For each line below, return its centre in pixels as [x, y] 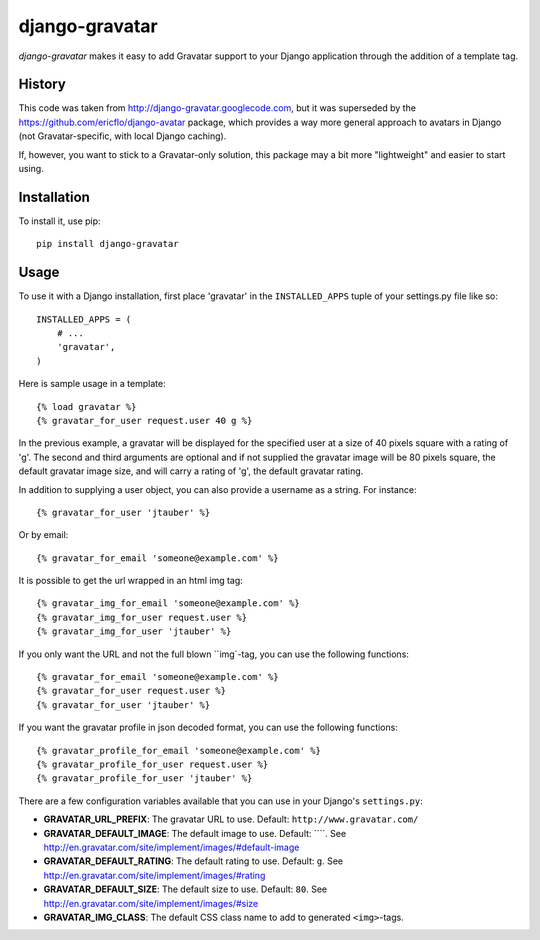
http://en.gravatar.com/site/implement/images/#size [151, 903]
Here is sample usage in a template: [92, 384]
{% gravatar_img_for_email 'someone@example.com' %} [168, 603]
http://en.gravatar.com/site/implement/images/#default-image [171, 847]
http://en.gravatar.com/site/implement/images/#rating [154, 875]
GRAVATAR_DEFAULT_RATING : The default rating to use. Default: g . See [193, 861]
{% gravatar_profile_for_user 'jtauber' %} [144, 778]
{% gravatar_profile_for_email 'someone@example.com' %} [179, 750]
